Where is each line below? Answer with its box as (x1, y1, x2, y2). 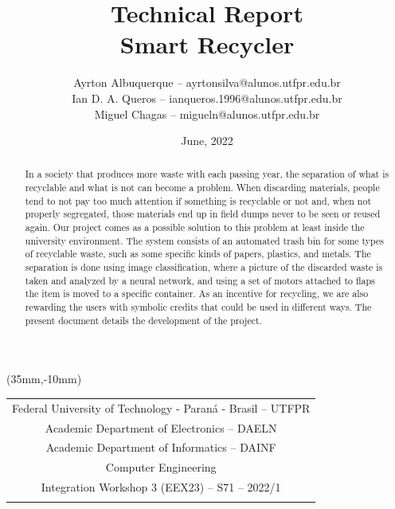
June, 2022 (181, 132, 233, 149)
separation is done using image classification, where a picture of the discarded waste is (25, 260, 383, 274)
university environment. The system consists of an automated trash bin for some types (25, 233, 385, 247)
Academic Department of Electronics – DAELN (45, 419, 277, 436)
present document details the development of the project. (25, 313, 262, 327)
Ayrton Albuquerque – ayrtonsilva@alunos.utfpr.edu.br (73, 74, 341, 91)
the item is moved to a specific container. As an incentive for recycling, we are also (25, 287, 369, 300)
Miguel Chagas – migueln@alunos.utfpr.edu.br (94, 105, 320, 122)
